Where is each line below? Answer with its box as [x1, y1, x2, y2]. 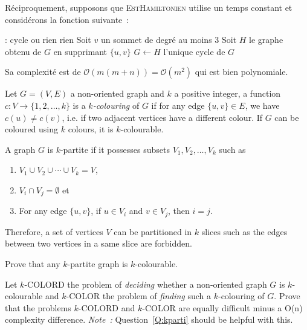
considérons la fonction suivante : [5, 13, 129, 25]
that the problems [5, 301, 71, 314]
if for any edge [151, 99, 205, 111]
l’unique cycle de [163, 45, 225, 57]
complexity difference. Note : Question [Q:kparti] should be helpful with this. [5, 313, 293, 326]
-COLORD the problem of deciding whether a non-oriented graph [24, 277, 267, 290]
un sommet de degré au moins [100, 33, 212, 46]
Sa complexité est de [5, 65, 81, 78]
